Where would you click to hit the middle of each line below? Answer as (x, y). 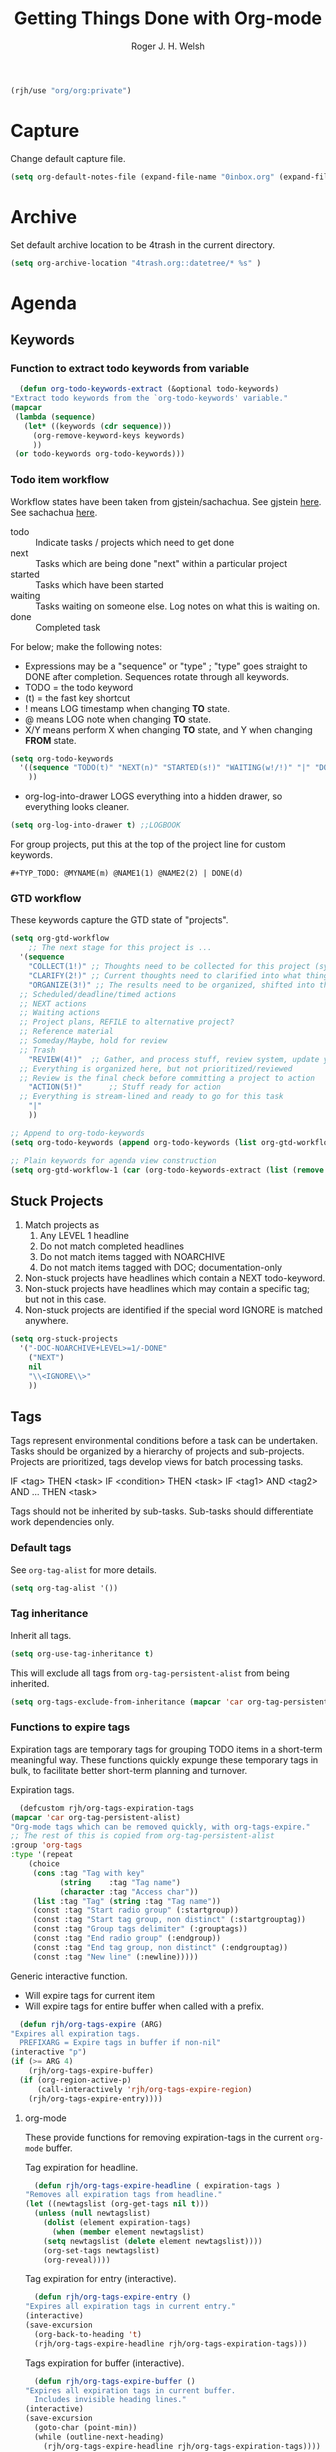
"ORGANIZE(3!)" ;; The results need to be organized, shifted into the (180, 985)
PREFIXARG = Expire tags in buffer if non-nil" (120, 2043)
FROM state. (50, 740)
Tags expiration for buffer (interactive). (104, 2363)
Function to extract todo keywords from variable (130, 368)
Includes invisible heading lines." (110, 2400)
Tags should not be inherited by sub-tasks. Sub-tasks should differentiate (162, 1511)
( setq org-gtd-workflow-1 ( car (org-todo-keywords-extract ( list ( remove (167, 1170)
